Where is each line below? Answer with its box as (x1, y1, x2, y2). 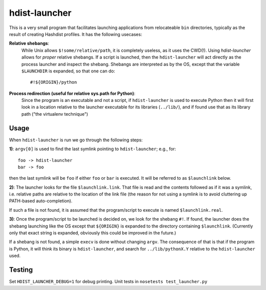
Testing (9, 266, 33, 274)
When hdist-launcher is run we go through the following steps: (9, 137, 143, 143)
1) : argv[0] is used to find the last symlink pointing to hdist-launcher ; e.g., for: (9, 146, 176, 152)
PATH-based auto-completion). (9, 198, 72, 204)
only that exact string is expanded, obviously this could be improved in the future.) (9, 230, 176, 236)
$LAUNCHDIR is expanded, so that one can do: (21, 68, 115, 74)
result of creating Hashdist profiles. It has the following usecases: (9, 31, 142, 37)
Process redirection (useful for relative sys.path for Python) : (9, 90, 135, 96)
